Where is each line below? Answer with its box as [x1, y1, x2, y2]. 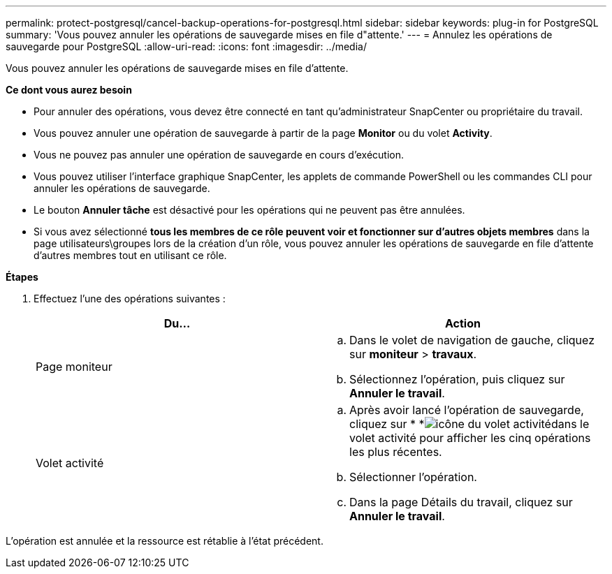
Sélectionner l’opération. [349, 470, 477, 484]
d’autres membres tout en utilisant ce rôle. [34, 249, 227, 261]
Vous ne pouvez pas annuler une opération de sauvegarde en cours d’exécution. [34, 149, 404, 161]
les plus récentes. [349, 445, 442, 459]
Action [445, 316, 481, 330]
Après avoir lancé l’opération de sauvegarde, [349, 403, 584, 417]
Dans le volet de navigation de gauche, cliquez [349, 333, 595, 347]
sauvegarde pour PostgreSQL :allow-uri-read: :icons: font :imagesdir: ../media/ [6, 41, 367, 52]
